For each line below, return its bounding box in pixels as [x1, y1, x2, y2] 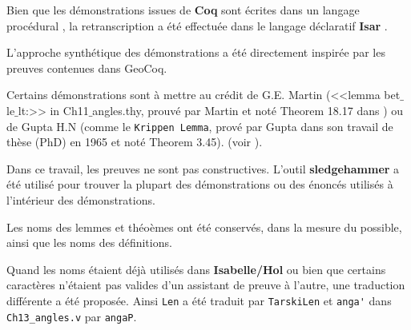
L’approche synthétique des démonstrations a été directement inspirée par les [6, 44, 385, 61]
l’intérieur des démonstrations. [6, 192, 155, 208]
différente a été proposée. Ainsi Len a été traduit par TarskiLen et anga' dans [6, 292, 392, 308]
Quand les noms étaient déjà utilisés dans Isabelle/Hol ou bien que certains [6, 260, 386, 277]
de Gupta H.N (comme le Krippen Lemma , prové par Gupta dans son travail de [6, 117, 393, 134]
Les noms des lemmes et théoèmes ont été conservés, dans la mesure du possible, [6, 218, 402, 235]
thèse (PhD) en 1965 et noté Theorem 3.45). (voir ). [6, 133, 263, 150]
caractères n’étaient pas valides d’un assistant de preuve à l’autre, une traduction [6, 276, 405, 293]
